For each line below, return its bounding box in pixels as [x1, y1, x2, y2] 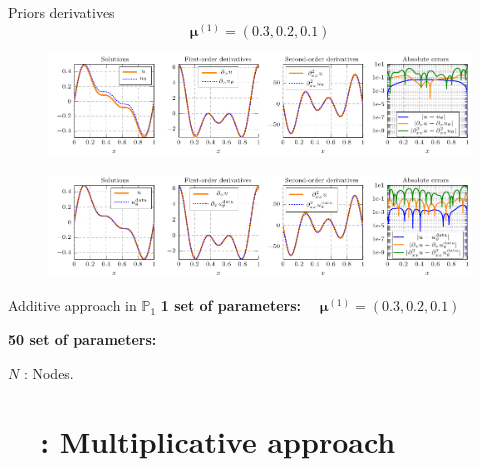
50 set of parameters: [8, 328, 157, 349]
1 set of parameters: [160, 295, 301, 316]
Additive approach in [8, 295, 137, 316]
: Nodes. [23, 362, 74, 383]
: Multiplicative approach [40, 421, 396, 462]
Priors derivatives [8, 2, 115, 22]
